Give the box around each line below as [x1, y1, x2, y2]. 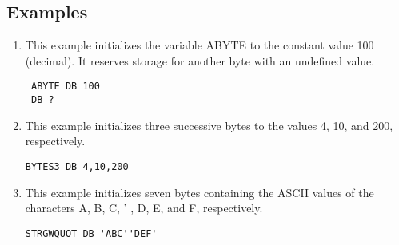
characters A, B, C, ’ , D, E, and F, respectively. [25, 200, 263, 216]
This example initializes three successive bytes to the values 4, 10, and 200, [25, 117, 393, 133]
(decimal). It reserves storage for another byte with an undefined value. [25, 52, 375, 69]
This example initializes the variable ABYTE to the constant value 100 [25, 37, 374, 53]
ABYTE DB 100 [30, 81, 100, 93]
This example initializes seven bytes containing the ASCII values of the [25, 184, 374, 200]
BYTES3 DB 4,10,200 [25, 160, 129, 172]
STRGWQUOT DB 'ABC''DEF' [25, 227, 158, 239]
